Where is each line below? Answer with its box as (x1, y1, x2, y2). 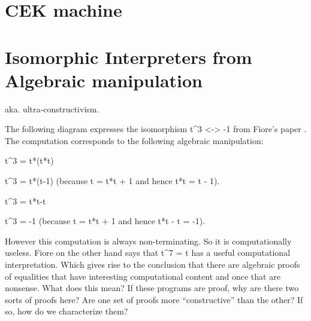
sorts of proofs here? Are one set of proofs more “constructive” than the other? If (5, 293, 303, 305)
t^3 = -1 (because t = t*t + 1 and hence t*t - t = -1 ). (5, 215, 206, 227)
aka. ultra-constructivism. (5, 102, 99, 115)
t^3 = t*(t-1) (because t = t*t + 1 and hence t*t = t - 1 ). (5, 175, 220, 187)
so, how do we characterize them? (5, 305, 128, 317)
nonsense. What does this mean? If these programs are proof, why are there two (5, 282, 299, 294)
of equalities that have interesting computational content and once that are (5, 270, 280, 282)
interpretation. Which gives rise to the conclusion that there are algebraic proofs (5, 258, 300, 271)
